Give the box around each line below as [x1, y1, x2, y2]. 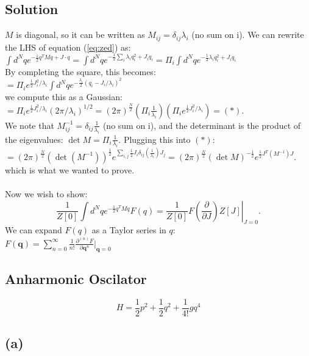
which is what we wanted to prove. [5, 163, 135, 176]
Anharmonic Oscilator [5, 269, 147, 288]
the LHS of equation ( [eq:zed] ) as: [5, 40, 131, 53]
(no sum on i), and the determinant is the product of [102, 118, 301, 131]
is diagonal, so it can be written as [16, 28, 145, 41]
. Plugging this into [118, 133, 191, 145]
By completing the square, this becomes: [5, 65, 156, 78]
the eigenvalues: [5, 133, 63, 145]
